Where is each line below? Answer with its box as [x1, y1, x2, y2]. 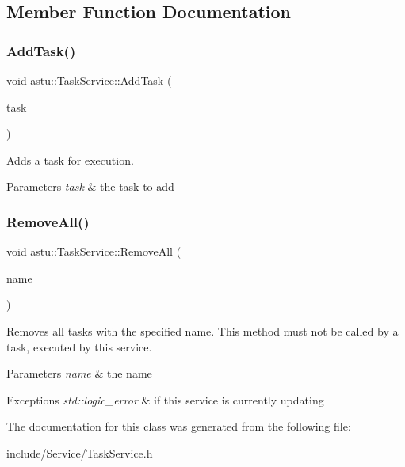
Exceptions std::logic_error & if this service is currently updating [6, 391, 324, 408]
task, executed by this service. [6, 338, 152, 355]
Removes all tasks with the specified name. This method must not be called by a [6, 322, 399, 339]
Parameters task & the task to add [6, 178, 174, 195]
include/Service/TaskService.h [6, 444, 153, 461]
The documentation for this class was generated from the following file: [6, 418, 351, 435]
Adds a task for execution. [6, 151, 134, 168]
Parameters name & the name [6, 365, 152, 382]
